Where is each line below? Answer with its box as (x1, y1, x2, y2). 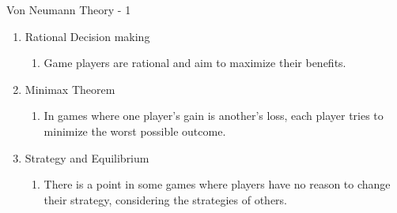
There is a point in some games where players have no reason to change (43, 176, 391, 192)
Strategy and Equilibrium (25, 149, 149, 166)
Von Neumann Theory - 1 (6, 2, 131, 17)
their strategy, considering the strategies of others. (43, 191, 288, 207)
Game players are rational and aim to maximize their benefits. (43, 54, 346, 71)
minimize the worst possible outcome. (43, 122, 226, 139)
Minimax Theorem (25, 80, 115, 97)
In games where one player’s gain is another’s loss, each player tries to (43, 107, 384, 124)
